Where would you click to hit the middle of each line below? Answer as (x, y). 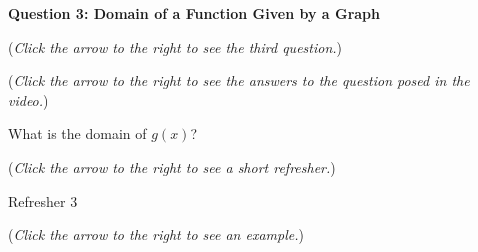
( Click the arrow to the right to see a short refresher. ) (172, 166)
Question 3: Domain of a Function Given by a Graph (194, 13)
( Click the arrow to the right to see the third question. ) (175, 46)
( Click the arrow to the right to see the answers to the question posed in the (239, 80)
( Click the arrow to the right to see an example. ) (156, 234)
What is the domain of (77, 133)
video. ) (28, 99)
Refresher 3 (43, 200)
